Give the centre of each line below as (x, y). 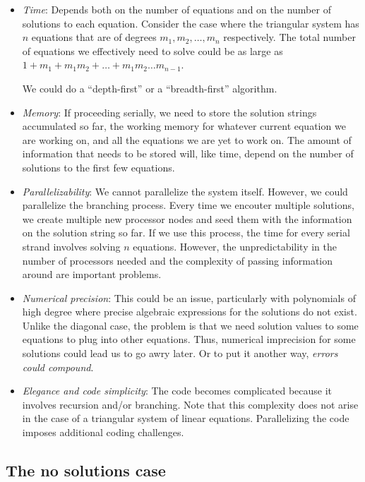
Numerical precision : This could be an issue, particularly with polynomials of (189, 297)
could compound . (58, 367)
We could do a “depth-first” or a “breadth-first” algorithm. (150, 88)
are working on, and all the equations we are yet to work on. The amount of (187, 139)
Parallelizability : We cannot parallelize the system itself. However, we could (185, 191)
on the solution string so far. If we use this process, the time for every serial (186, 233)
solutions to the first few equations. (98, 167)
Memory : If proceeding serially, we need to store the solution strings (169, 112)
